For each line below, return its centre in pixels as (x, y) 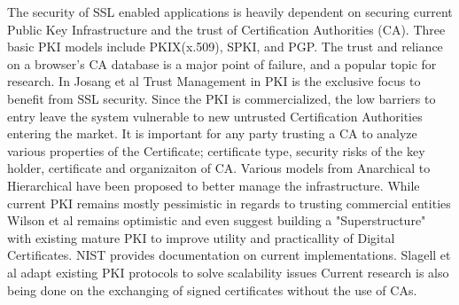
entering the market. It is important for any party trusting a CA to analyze (212, 133)
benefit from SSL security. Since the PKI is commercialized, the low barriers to (222, 98)
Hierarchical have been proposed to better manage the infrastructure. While (214, 185)
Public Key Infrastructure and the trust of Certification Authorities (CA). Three (226, 29)
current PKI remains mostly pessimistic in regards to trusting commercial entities (229, 203)
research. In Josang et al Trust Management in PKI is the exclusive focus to (214, 81)
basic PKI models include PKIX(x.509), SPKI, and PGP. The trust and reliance (225, 47)
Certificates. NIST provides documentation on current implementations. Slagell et (229, 255)
